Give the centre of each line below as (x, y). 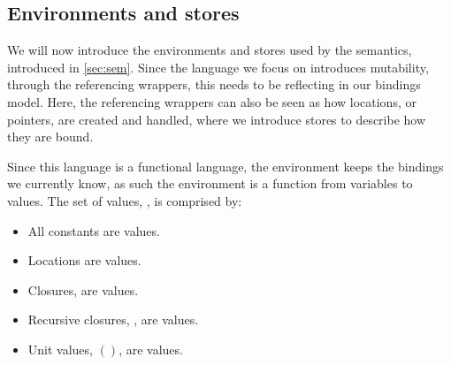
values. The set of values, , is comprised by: (125, 200)
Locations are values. (84, 260)
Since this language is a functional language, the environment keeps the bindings (225, 166)
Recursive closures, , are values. (113, 319)
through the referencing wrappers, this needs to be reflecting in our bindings (214, 84)
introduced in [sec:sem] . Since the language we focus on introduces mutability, (218, 67)
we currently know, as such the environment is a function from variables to (210, 183)
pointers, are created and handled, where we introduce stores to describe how (217, 119)
